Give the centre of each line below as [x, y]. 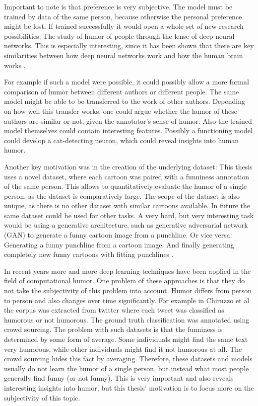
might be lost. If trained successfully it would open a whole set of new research [124, 26]
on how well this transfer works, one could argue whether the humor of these [121, 111]
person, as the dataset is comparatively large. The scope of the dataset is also [122, 196]
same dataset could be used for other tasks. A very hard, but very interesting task [129, 215]
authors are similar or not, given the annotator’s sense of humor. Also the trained [128, 121]
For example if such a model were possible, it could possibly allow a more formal [127, 82]
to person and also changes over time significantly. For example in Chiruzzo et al [127, 300]
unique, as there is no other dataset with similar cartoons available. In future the [127, 205]
